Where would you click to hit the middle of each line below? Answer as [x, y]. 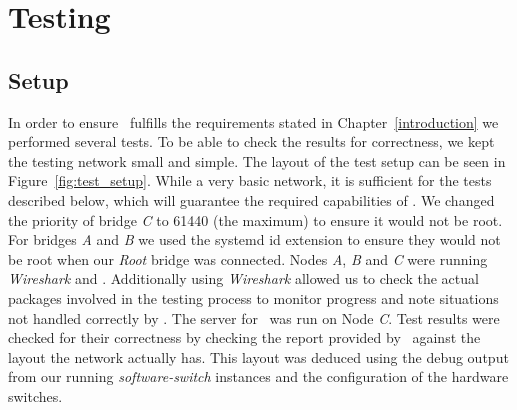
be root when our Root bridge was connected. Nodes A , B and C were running [248, 258]
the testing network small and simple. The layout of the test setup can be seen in [257, 160]
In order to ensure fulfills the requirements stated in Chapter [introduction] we [253, 121]
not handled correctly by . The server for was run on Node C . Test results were [254, 317]
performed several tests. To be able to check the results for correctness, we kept [251, 141]
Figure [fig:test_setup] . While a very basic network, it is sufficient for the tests [250, 180]
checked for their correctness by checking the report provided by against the [244, 337]
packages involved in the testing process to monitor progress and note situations [253, 297]
